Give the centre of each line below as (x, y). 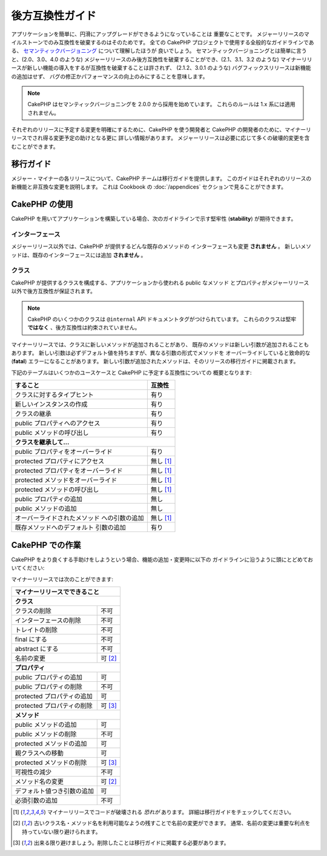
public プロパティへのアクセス (58, 423)
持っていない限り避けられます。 (61, 832)
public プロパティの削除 (49, 687)
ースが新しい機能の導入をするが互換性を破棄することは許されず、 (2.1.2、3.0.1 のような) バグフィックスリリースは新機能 (161, 68)
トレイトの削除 (36, 630)
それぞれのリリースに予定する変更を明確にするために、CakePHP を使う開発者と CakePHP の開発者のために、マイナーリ (161, 130)
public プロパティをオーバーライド (64, 452)
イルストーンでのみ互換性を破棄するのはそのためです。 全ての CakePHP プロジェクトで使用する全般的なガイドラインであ (163, 42)
